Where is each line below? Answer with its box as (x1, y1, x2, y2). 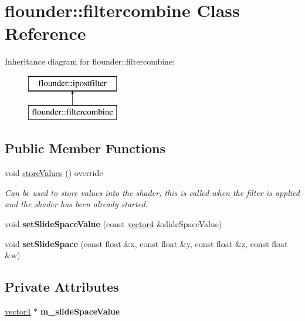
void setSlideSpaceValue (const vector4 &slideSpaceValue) (5, 218, 222, 230)
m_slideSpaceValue (40, 305, 120, 317)
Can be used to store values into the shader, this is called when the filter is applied (5, 186, 300, 198)
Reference (5, 21, 86, 45)
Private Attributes (5, 278, 119, 296)
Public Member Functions (5, 139, 165, 157)
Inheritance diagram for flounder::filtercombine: (5, 55, 175, 67)
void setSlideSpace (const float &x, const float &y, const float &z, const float (5, 237, 288, 249)
